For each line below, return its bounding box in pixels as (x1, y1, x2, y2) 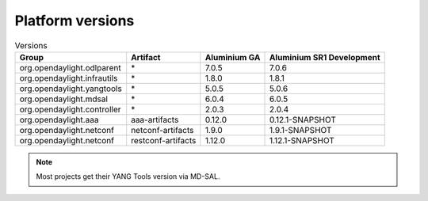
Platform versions (14, 12, 135, 29)
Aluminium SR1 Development (269, 51, 380, 63)
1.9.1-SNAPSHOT (269, 124, 332, 135)
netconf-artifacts (131, 124, 194, 135)
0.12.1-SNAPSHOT (269, 114, 337, 125)
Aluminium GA (204, 51, 261, 63)
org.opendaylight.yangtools (19, 83, 122, 94)
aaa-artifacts (131, 114, 179, 125)
